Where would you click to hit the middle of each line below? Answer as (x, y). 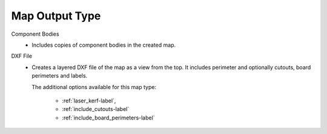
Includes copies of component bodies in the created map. (104, 45)
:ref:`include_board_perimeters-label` (108, 118)
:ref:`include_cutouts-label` (96, 109)
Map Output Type (56, 16)
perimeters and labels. (60, 76)
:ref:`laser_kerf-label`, (89, 101)
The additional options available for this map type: (94, 87)
